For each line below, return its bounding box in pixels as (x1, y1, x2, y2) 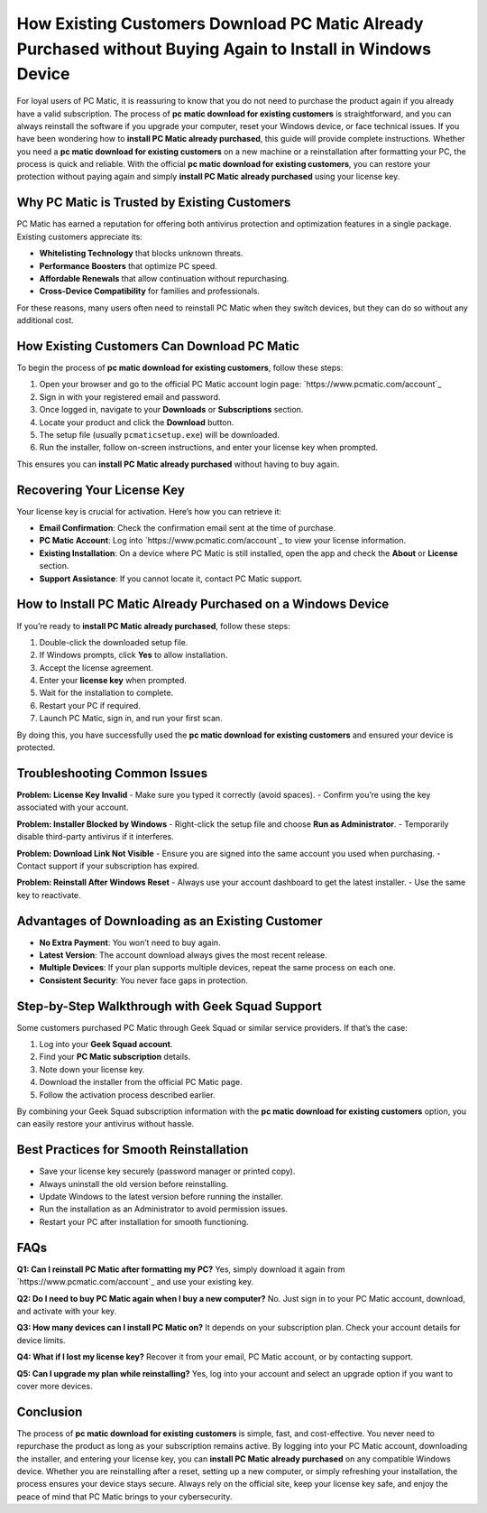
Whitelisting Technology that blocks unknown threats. (39, 248, 243, 259)
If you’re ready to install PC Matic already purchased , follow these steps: (16, 620, 290, 631)
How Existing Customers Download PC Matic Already (16, 14, 424, 33)
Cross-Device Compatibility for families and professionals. (39, 285, 261, 297)
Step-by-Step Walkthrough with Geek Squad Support (16, 998, 322, 1014)
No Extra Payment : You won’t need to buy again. (39, 937, 221, 948)
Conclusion (16, 1404, 83, 1419)
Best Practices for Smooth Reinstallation (16, 1142, 249, 1157)
